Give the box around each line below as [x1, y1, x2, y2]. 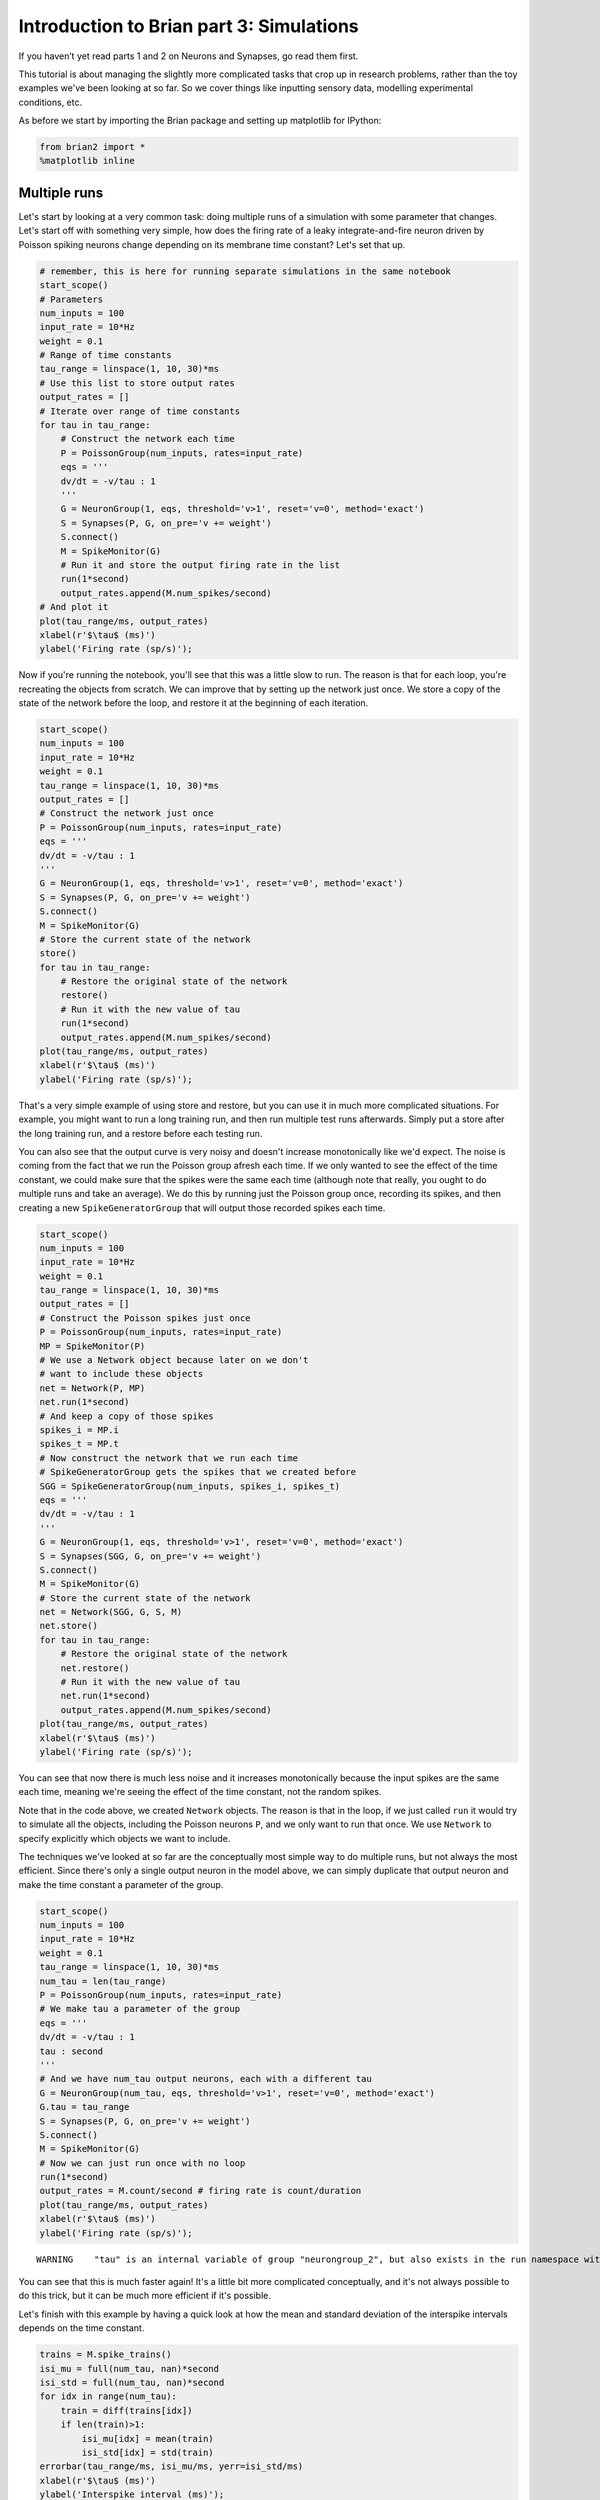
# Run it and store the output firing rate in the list [60, 559, 341, 570]
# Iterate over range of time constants [39, 405, 240, 417]
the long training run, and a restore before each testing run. [18, 1127, 263, 1139]
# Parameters [39, 293, 104, 305]
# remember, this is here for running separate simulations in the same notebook [39, 265, 452, 277]
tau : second [39, 2045, 104, 2057]
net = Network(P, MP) [39, 1382, 146, 1394]
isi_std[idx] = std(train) [81, 2446, 214, 2458]
